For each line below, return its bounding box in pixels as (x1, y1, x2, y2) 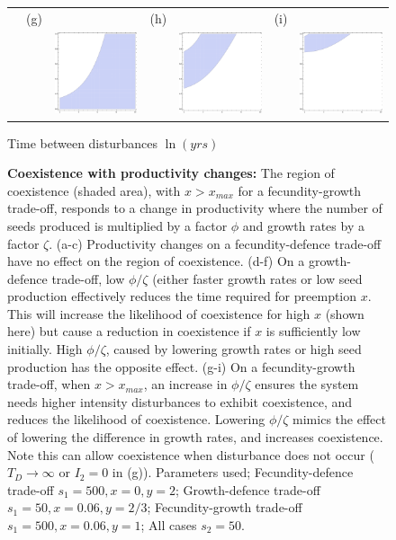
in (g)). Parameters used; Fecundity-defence (112, 463, 354, 482)
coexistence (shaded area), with (7, 181, 181, 199)
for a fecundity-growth (238, 181, 362, 199)
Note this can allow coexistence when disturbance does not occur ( (7, 445, 374, 464)
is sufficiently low (265, 322, 361, 341)
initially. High (7, 340, 83, 359)
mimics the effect (292, 410, 386, 429)
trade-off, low (51, 269, 125, 288)
